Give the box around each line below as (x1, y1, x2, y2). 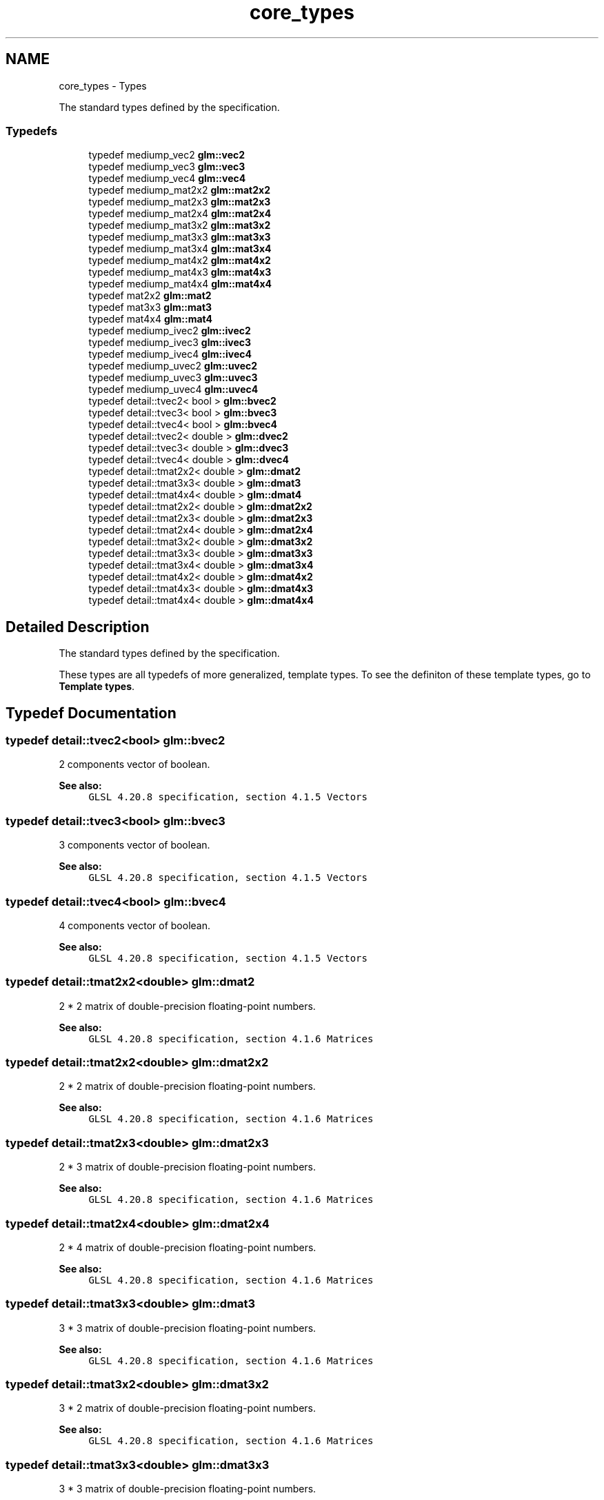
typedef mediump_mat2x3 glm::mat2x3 (88, 196, 271, 208)
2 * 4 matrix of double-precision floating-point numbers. (59, 1241, 316, 1253)
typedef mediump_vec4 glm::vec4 (88, 172, 246, 185)
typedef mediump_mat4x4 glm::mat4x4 (88, 278, 272, 290)
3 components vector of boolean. (59, 839, 210, 851)
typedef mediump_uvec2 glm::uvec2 (88, 360, 258, 372)
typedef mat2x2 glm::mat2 (88, 290, 212, 302)
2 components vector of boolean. (59, 758, 210, 771)
